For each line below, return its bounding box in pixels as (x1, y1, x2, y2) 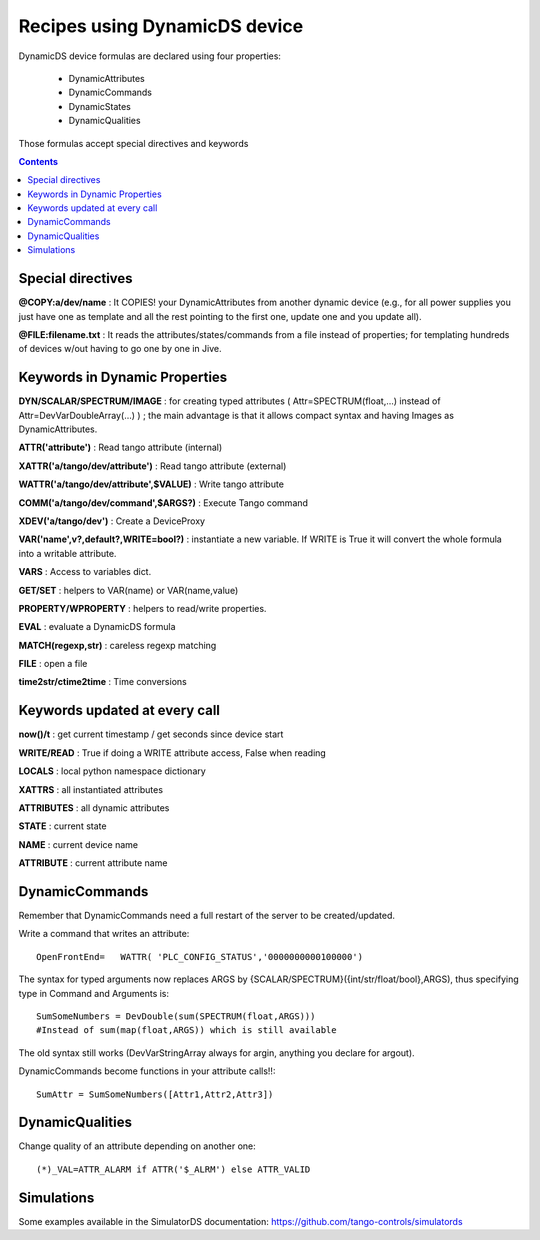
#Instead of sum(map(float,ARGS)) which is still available (36, 1025, 337, 1036)
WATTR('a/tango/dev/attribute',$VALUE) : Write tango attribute (18, 478, 285, 490)
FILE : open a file (18, 658, 88, 670)
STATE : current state (18, 820, 107, 832)
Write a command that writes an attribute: (18, 928, 190, 940)
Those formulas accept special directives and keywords (18, 137, 249, 149)
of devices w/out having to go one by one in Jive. (18, 343, 222, 355)
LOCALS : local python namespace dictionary (18, 765, 207, 777)
